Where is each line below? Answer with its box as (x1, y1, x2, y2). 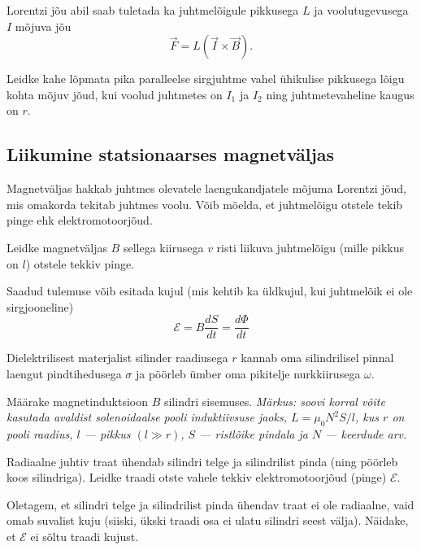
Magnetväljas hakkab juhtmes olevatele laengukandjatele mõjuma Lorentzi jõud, (7, 180, 406, 197)
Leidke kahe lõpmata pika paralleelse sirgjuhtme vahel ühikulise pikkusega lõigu (7, 70, 405, 87)
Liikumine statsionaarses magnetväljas (7, 142, 335, 167)
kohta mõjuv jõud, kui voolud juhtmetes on (7, 85, 223, 103)
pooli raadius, (7, 425, 73, 442)
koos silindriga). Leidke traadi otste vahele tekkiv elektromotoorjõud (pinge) (7, 469, 387, 486)
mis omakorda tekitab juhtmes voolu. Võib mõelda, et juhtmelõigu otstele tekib (7, 195, 403, 212)
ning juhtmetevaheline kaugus (266, 85, 414, 103)
